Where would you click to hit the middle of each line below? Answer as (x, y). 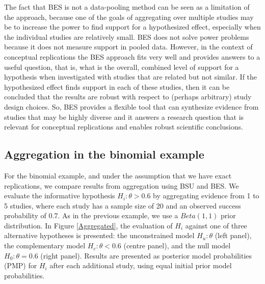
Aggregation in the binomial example (104, 154)
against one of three (216, 225)
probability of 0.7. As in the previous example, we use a (91, 215)
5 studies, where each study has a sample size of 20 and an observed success (123, 205)
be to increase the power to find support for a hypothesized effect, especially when (132, 27)
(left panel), (233, 235)
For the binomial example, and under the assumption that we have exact (118, 175)
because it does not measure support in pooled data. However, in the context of (128, 47)
